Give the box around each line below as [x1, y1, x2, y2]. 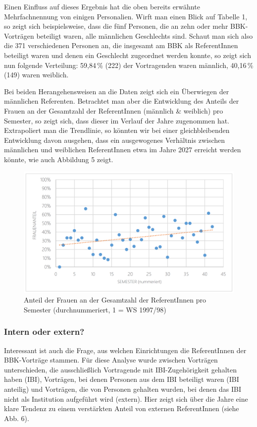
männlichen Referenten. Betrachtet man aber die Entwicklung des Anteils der [4, 96, 239, 106]
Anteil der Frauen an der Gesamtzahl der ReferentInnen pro [24, 295, 206, 305]
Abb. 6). [4, 413, 29, 423]
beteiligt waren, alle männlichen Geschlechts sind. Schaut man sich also [36, 30, 253, 41]
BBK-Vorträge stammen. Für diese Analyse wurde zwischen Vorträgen [4, 355, 218, 365]
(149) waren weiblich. [4, 69, 69, 80]
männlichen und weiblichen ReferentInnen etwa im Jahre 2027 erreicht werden [4, 144, 241, 155]
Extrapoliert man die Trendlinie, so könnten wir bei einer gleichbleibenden [4, 125, 230, 135]
